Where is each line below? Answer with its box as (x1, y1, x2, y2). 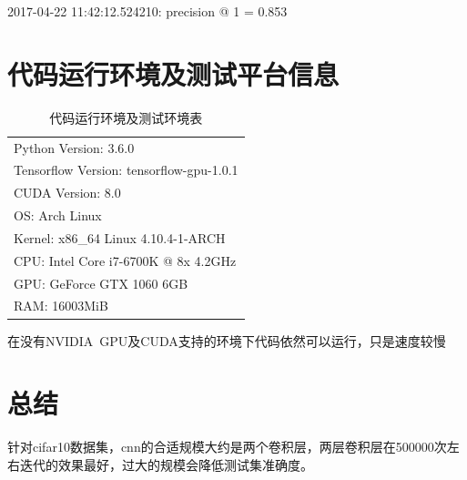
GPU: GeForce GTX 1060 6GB (14, 273, 188, 292)
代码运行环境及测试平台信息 (7, 55, 340, 92)
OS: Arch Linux (14, 206, 102, 225)
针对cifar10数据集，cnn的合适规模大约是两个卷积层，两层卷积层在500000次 (7, 437, 447, 456)
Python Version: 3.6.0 (14, 138, 135, 157)
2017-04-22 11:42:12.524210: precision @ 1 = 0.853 (7, 2, 288, 20)
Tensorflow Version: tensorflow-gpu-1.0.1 (14, 160, 239, 179)
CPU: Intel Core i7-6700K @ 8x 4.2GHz (14, 250, 237, 270)
